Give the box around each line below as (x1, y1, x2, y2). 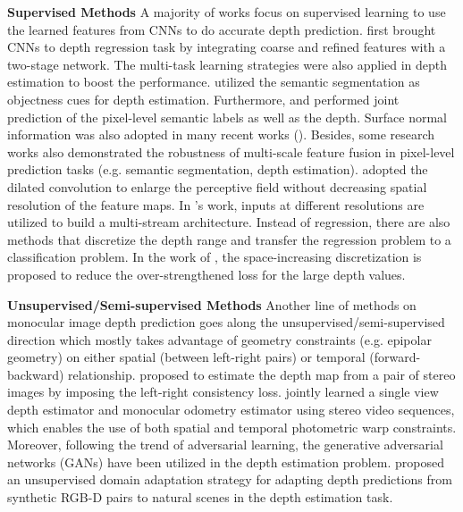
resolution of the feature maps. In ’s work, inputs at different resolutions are (7, 195, 425, 214)
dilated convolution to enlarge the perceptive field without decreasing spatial (7, 177, 427, 196)
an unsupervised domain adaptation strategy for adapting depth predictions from (7, 470, 452, 489)
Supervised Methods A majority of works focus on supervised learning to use (7, 3, 446, 21)
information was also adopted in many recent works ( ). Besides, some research (7, 125, 435, 144)
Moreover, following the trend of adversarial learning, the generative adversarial (7, 435, 443, 454)
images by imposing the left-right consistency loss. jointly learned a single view (7, 382, 439, 401)
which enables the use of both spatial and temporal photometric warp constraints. (7, 417, 457, 436)
